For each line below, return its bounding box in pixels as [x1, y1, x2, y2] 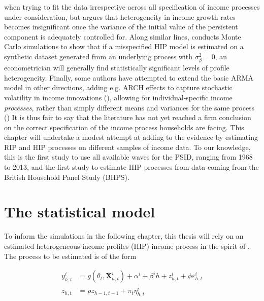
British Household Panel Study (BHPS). [4, 171, 129, 182]
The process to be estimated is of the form [4, 250, 137, 261]
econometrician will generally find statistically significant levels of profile [4, 62, 229, 73]
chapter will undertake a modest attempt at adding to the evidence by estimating [4, 132, 258, 142]
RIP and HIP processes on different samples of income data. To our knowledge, [4, 141, 251, 152]
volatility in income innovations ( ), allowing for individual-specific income [4, 92, 233, 102]
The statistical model [4, 201, 155, 222]
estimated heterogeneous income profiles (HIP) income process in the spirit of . [4, 240, 250, 251]
